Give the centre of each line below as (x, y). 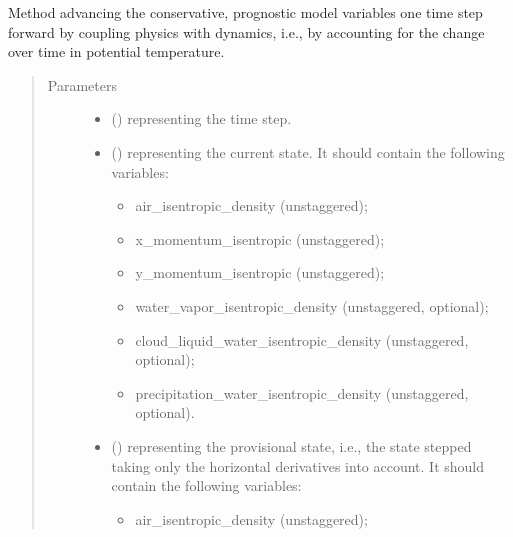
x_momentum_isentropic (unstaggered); (260, 238)
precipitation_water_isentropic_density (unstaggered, (302, 392)
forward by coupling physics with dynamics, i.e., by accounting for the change (246, 31)
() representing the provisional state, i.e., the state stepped (291, 445)
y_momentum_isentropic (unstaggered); (260, 272)
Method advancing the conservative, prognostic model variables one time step (245, 12)
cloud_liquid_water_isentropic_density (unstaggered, (302, 339)
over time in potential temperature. (116, 51)
